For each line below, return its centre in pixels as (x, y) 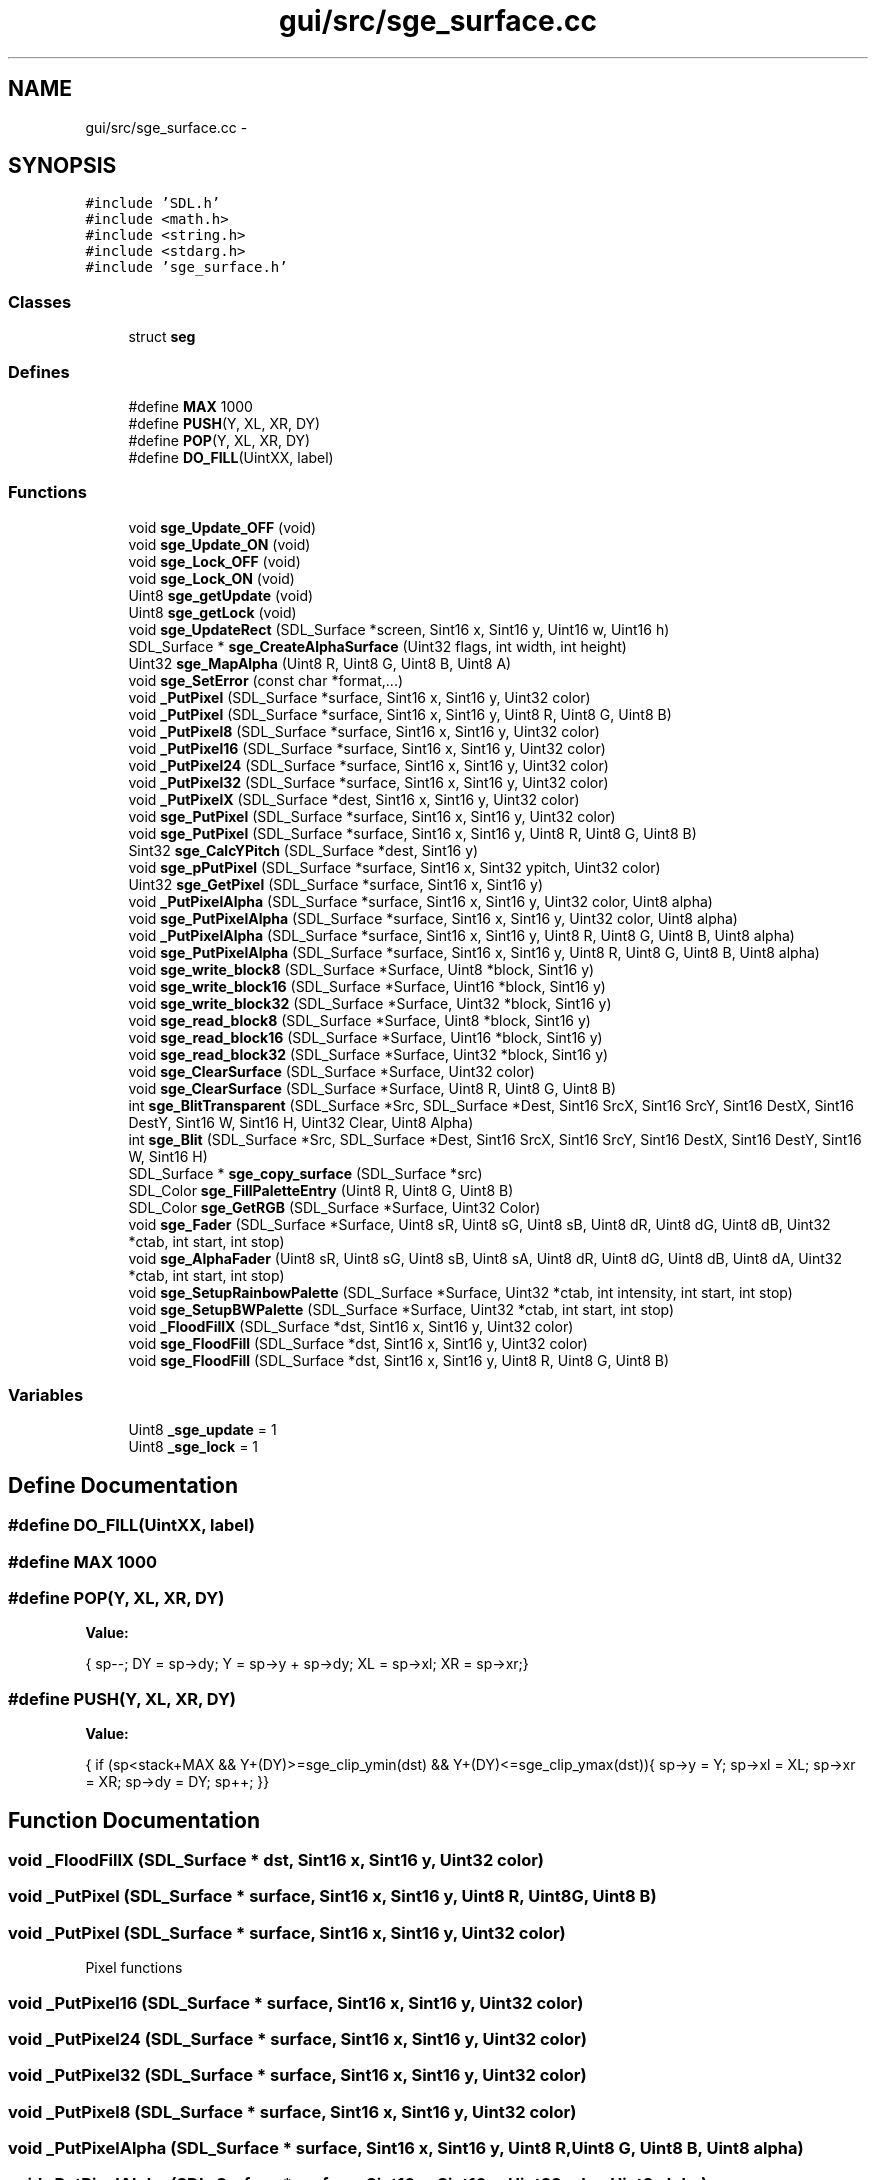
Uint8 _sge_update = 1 (202, 1430)
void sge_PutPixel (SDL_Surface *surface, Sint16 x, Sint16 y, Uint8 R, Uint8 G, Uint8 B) (412, 833)
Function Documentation (134, 1820)
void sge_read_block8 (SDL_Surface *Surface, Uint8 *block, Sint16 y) (359, 1020)
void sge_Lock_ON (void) (211, 578)
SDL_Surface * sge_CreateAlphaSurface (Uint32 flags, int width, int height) (377, 646)
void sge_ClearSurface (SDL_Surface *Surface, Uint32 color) (331, 1071)
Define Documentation (123, 1485)
